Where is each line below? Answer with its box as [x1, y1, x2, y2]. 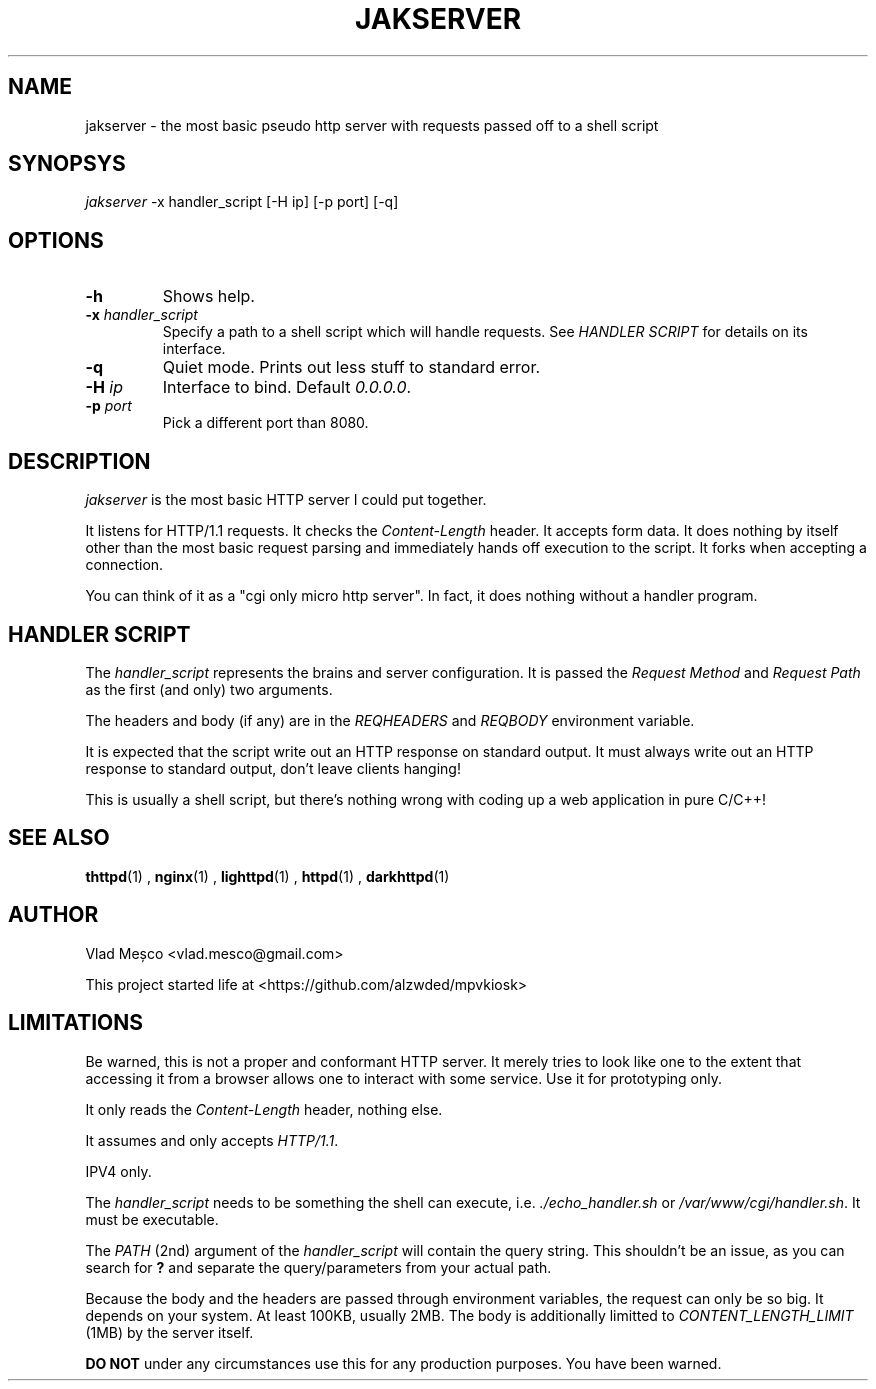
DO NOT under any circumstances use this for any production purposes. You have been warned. [85, 1354, 722, 1372]
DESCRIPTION [8, 448, 151, 474]
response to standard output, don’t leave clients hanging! [85, 759, 461, 777]
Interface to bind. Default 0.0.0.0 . [162, 377, 412, 398]
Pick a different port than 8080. [162, 414, 369, 432]
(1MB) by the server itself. [85, 1323, 254, 1341]
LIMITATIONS [8, 1010, 144, 1036]
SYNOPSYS [8, 151, 126, 177]
